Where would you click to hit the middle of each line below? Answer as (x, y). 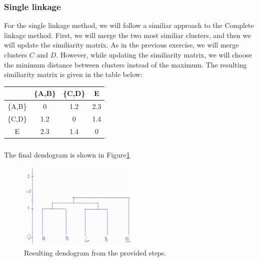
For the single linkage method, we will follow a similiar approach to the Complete (129, 25)
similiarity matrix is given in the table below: (73, 74)
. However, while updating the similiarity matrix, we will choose (154, 54)
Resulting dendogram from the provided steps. (95, 252)
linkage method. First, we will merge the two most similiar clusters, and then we (127, 35)
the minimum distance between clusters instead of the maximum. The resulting (125, 64)
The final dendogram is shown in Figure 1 (67, 154)
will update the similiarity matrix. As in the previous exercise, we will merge (121, 45)
